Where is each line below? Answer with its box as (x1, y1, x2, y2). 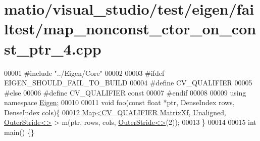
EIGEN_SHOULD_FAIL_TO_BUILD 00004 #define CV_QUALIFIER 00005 (4, 77, 252, 88)
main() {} (4, 127, 34, 137)
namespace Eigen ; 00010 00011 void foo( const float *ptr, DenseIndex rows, (4, 97, 235, 108)
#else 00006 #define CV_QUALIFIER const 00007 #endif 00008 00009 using (4, 87, 246, 98)
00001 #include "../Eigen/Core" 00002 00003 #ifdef (4, 67, 165, 78)
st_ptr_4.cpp (4, 38, 101, 59)
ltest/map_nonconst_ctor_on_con (4, 18, 256, 39)
